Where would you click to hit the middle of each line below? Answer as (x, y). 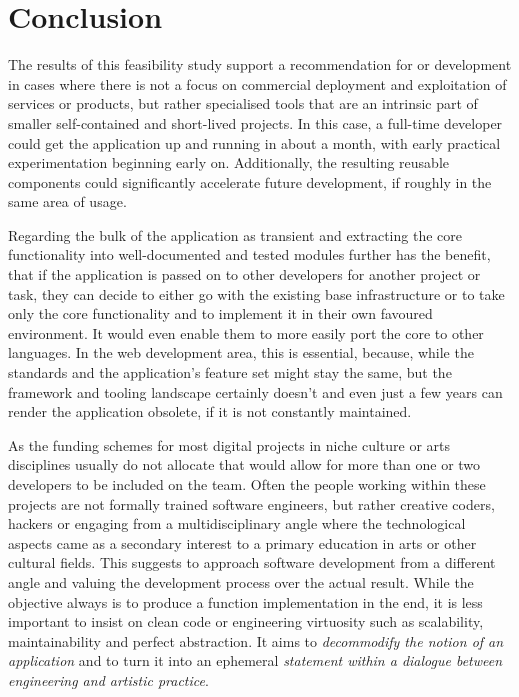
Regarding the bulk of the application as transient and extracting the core (235, 234)
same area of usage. (67, 201)
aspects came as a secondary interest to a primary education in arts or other (242, 542)
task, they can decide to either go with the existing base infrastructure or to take (256, 293)
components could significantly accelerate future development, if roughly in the (250, 181)
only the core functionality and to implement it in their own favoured (220, 313)
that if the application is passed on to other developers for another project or (244, 274)
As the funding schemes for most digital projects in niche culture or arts (229, 444)
